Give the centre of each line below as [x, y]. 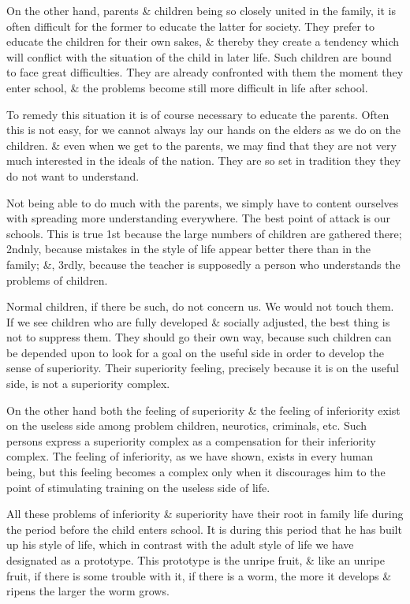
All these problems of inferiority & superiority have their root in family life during [205, 514]
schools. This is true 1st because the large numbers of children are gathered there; [204, 233]
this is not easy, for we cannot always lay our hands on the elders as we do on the [203, 130]
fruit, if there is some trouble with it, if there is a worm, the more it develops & [199, 575]
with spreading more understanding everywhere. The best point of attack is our [199, 218]
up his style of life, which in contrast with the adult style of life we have [180, 544]
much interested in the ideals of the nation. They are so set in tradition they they [204, 160]
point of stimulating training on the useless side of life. [138, 487]
